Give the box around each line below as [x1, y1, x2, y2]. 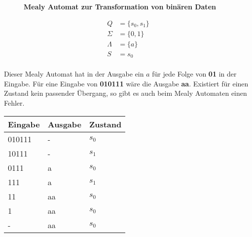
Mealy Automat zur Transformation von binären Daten [24, 1, 216, 11]
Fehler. [4, 97, 25, 108]
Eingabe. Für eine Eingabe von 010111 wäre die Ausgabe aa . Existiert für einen [4, 78, 249, 88]
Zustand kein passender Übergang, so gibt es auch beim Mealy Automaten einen [4, 88, 247, 98]
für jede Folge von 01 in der [152, 69, 237, 79]
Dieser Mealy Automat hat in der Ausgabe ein [4, 69, 144, 79]
